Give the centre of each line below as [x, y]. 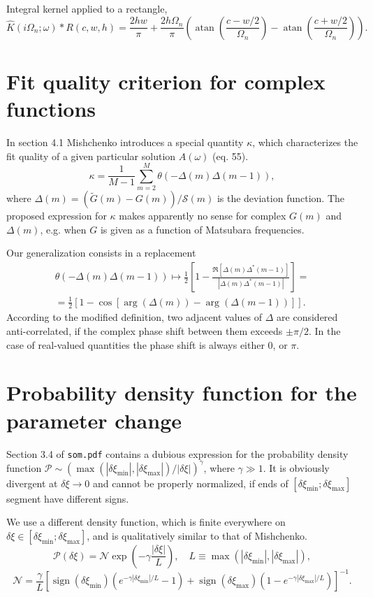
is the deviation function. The [281, 198]
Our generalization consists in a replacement [101, 253]
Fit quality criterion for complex [166, 81]
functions [51, 108]
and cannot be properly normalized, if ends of [190, 483]
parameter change [94, 420]
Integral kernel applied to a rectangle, [87, 8]
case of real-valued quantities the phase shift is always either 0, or [147, 344]
